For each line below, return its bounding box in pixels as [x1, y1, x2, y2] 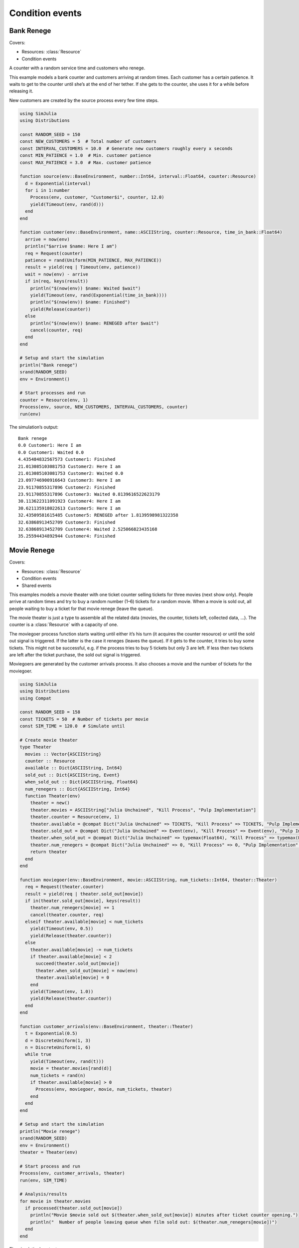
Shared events [21, 582, 52, 589]
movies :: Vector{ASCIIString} [25, 751, 102, 757]
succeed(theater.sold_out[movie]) [35, 961, 120, 966]
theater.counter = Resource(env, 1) [30, 814, 120, 820]
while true [25, 1051, 52, 1057]
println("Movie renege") [19, 1128, 81, 1134]
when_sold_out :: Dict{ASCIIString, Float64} [25, 779, 138, 785]
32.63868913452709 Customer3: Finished [18, 519, 116, 525]
